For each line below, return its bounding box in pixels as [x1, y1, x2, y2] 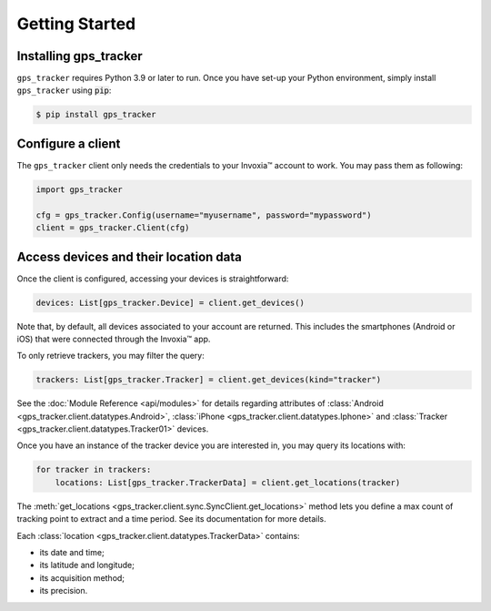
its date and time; [39, 547, 105, 558]
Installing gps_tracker [16, 48, 143, 64]
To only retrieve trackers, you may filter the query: [16, 351, 205, 362]
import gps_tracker [35, 184, 123, 195]
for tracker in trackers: [35, 464, 152, 475]
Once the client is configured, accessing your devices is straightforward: [16, 273, 289, 284]
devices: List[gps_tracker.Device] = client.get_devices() [35, 297, 305, 308]
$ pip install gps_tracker [35, 109, 156, 120]
